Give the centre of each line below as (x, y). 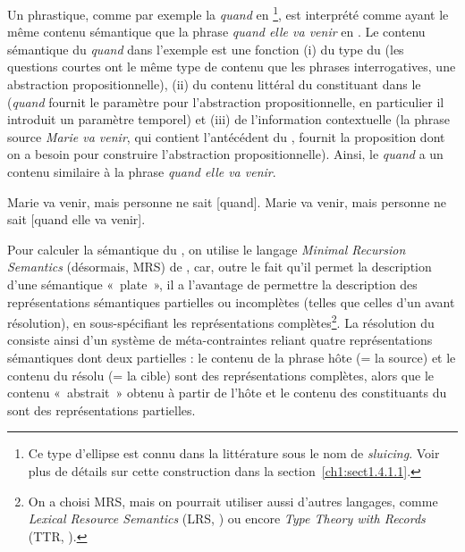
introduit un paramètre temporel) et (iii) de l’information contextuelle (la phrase (229, 119)
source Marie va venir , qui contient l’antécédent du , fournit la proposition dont (226, 136)
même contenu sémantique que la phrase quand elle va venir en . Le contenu (216, 32)
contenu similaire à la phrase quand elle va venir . (142, 171)
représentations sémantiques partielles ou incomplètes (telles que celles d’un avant (231, 301)
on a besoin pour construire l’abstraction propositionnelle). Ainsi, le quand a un (225, 154)
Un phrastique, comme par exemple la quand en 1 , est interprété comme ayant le (228, 13)
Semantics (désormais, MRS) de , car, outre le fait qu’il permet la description (220, 267)
